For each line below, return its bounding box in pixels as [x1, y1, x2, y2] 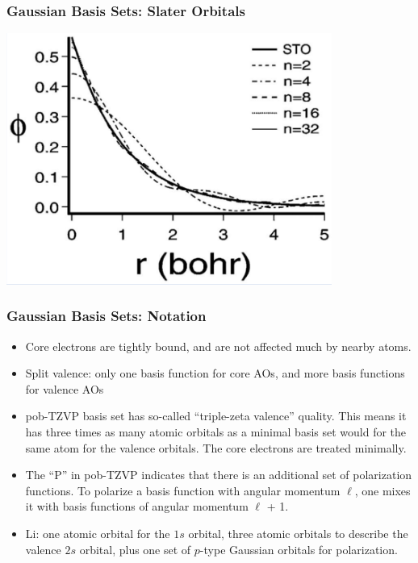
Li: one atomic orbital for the [25, 525, 170, 542]
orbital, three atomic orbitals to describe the [188, 525, 408, 542]
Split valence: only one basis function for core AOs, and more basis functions [25, 365, 405, 382]
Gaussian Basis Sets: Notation [6, 306, 207, 326]
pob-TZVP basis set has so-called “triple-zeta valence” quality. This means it [25, 407, 407, 424]
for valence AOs [25, 380, 104, 397]
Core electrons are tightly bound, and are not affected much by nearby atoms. [25, 337, 412, 354]
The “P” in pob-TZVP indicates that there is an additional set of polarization [25, 466, 412, 483]
